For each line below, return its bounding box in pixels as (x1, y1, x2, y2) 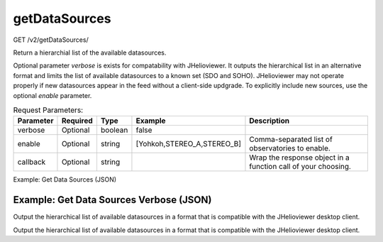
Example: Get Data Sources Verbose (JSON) (13, 194, 212, 206)
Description (249, 116, 290, 126)
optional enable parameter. (13, 91, 92, 99)
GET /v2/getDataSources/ (13, 35, 89, 44)
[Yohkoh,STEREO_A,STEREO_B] (135, 139, 241, 149)
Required (61, 116, 94, 126)
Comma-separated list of (249, 135, 333, 145)
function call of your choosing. (249, 162, 351, 172)
